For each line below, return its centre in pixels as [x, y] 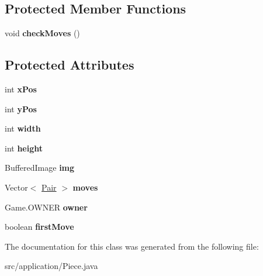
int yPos [21, 108]
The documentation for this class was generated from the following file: [132, 246]
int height [24, 148]
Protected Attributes [70, 65]
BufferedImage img [40, 168]
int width [23, 128]
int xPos [21, 89]
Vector [16, 187]
